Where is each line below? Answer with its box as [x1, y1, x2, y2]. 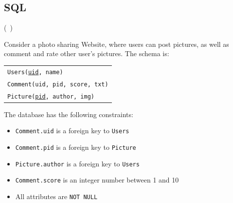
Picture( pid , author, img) [7, 93, 94, 100]
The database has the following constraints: [4, 109, 133, 119]
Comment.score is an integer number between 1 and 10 [15, 175, 179, 185]
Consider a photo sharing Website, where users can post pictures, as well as [4, 39, 229, 49]
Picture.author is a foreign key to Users [15, 158, 140, 168]
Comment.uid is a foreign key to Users [15, 125, 129, 136]
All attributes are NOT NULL [15, 191, 98, 201]
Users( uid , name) [7, 68, 63, 76]
